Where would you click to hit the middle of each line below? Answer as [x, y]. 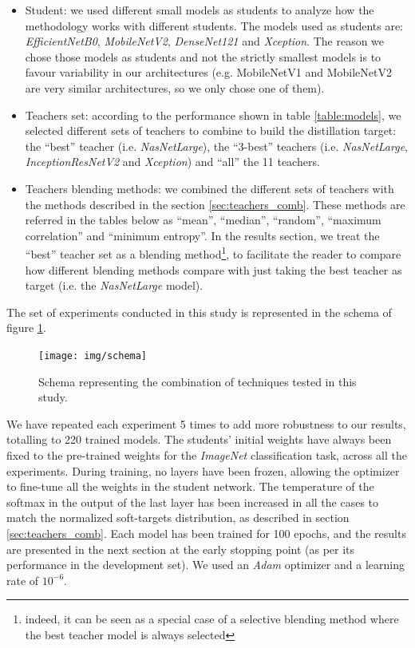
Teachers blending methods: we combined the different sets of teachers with [209, 188]
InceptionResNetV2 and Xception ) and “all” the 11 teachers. [172, 162]
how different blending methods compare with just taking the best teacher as [213, 269]
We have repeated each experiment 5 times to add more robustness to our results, [206, 423]
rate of [23, 580]
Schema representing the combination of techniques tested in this [198, 381]
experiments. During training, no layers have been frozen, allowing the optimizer [203, 470]
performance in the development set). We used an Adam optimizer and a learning [206, 565]
